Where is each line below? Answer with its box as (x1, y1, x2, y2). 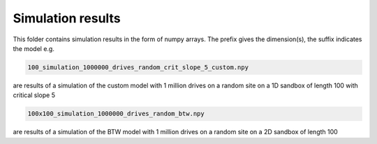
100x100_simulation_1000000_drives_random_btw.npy (27, 110, 205, 118)
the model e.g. (13, 44, 55, 52)
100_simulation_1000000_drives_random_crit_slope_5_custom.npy (27, 63, 249, 71)
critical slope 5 (13, 91, 56, 99)
